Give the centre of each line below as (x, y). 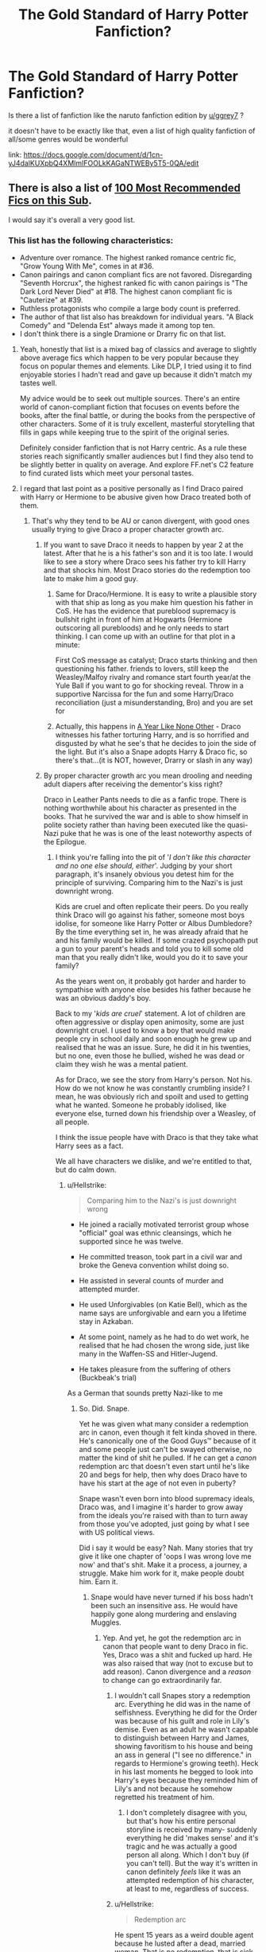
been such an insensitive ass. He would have (164, 1606)
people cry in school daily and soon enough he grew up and (153, 1039)
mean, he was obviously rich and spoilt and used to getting (152, 1097)
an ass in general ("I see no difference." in (183, 1755)
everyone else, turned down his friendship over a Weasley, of (156, 1114)
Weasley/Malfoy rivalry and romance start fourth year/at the (153, 677)
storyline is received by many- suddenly (192, 1829)
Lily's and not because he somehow (173, 1789)
